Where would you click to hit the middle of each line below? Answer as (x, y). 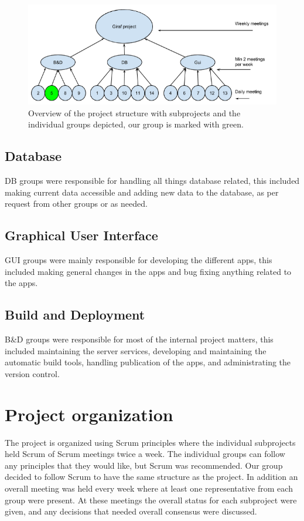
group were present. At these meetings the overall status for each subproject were (151, 500)
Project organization (89, 414)
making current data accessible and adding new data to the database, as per (142, 192)
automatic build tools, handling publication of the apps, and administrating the (148, 362)
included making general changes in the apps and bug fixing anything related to (148, 271)
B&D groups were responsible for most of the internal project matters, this (139, 339)
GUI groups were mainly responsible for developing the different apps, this (139, 260)
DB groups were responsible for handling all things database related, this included (152, 181)
